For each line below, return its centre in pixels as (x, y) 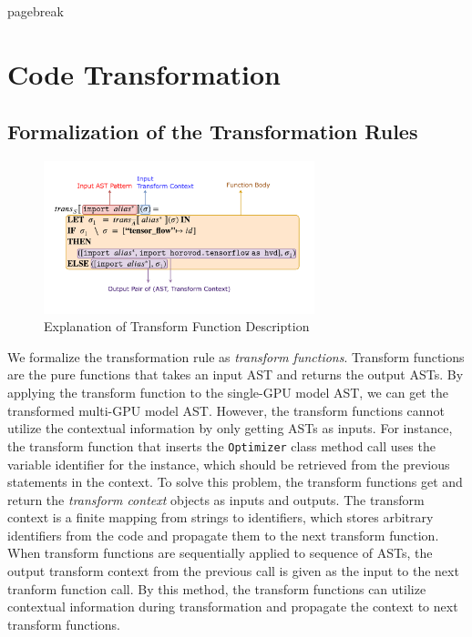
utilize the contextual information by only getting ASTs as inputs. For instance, (230, 428)
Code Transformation (144, 73)
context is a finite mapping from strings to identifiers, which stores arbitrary (221, 517)
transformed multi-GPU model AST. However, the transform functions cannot (226, 410)
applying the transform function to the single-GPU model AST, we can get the (228, 393)
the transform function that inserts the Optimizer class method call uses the (221, 445)
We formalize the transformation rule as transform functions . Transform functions (236, 356)
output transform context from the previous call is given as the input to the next (233, 571)
